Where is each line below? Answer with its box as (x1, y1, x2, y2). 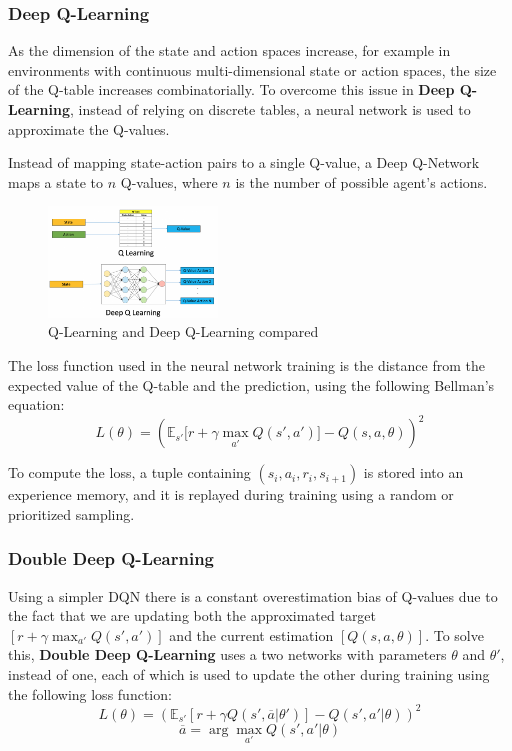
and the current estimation (169, 624, 334, 645)
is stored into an (363, 462, 464, 483)
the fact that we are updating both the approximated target (8, 605, 377, 626)
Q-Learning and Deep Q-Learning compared (48, 321, 319, 342)
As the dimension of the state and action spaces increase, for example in (8, 40, 451, 61)
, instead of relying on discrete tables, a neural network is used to (69, 99, 471, 119)
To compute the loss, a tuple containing (8, 462, 251, 483)
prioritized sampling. (8, 503, 135, 524)
